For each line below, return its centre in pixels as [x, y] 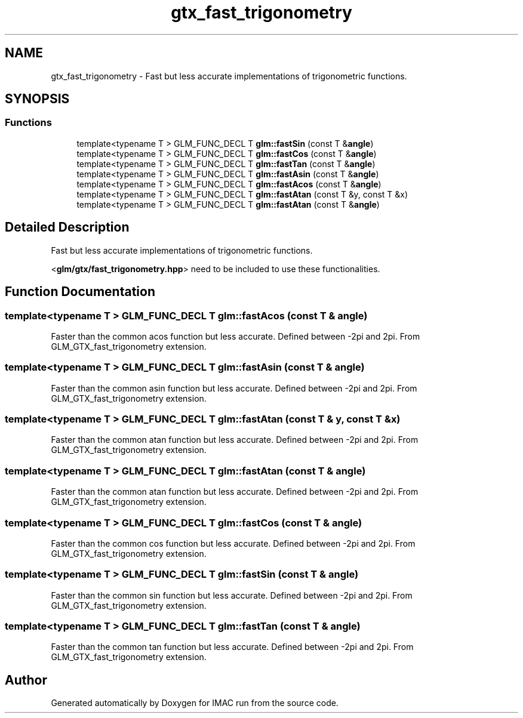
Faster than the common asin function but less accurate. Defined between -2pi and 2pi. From [234, 388]
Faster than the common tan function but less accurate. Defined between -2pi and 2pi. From [232, 647]
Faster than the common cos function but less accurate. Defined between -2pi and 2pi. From [233, 543]
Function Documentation [80, 292]
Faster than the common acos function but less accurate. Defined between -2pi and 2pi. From [236, 336]
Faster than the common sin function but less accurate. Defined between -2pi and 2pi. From [232, 595]
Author [26, 680]
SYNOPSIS [37, 99]
